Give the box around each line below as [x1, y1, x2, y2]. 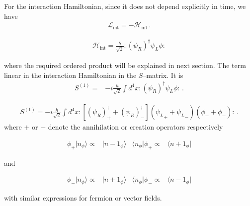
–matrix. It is [143, 69, 183, 80]
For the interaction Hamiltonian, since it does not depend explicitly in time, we [4, 1, 246, 11]
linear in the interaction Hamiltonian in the [4, 69, 137, 80]
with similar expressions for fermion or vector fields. [4, 192, 162, 203]
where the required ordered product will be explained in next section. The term [4, 60, 246, 70]
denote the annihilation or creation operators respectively [48, 122, 223, 132]
